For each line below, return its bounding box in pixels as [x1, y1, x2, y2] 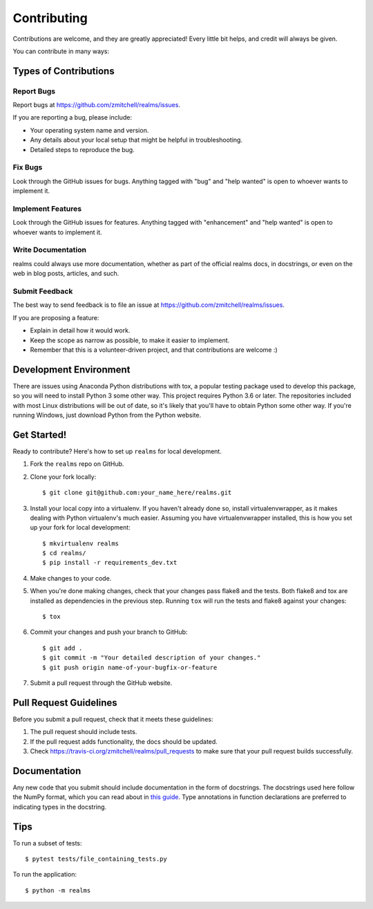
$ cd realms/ [42, 550, 86, 557]
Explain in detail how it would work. [30, 326, 131, 335]
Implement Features [12, 204, 82, 214]
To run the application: [12, 870, 77, 879]
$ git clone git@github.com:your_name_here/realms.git [42, 489, 232, 497]
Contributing [12, 10, 88, 26]
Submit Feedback [12, 287, 73, 297]
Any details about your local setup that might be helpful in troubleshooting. [30, 135, 243, 144]
